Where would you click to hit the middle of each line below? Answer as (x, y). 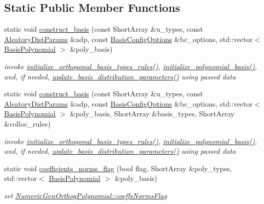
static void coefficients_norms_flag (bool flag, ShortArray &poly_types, (118, 168)
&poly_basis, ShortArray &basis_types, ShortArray (152, 114)
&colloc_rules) (27, 123)
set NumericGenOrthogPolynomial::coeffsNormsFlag (86, 195)
